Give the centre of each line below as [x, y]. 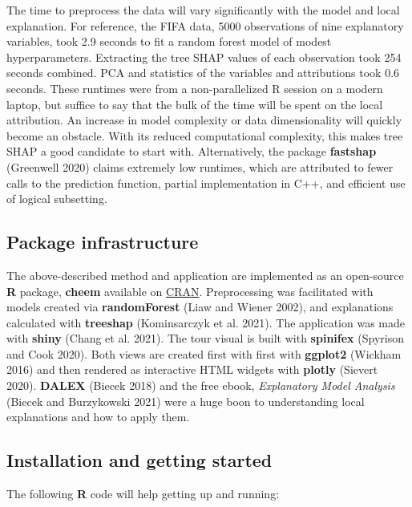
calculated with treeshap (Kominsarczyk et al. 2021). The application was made [206, 322]
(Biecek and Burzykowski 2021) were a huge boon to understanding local [186, 401]
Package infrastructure [103, 242]
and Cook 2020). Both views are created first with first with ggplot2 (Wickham [204, 353]
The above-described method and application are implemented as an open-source [205, 275]
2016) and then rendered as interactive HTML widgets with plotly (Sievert [192, 369]
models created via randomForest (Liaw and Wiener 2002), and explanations [200, 307]
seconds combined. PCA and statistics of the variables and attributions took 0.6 [203, 73]
